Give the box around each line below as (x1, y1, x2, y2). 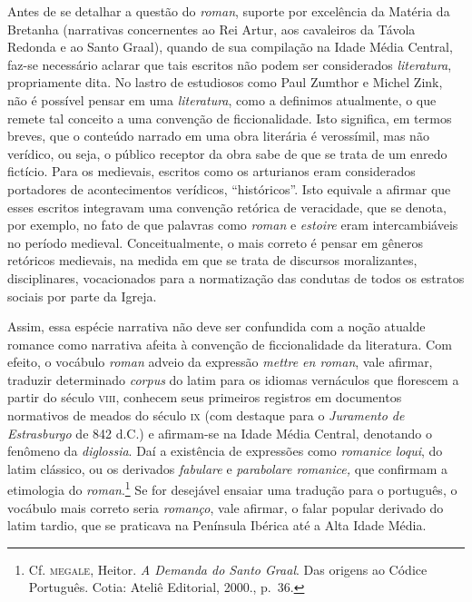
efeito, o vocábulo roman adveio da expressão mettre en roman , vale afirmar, (7, 352, 433, 371)
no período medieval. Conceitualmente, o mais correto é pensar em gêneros (7, 232, 424, 252)
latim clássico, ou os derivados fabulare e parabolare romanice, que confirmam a (7, 459, 448, 478)
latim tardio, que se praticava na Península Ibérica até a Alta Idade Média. (7, 516, 427, 535)
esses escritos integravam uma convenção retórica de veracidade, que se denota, (7, 197, 447, 216)
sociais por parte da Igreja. (7, 286, 157, 305)
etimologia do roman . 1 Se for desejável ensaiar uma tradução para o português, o (7, 478, 457, 499)
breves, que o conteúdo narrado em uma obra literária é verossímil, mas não (7, 126, 429, 145)
